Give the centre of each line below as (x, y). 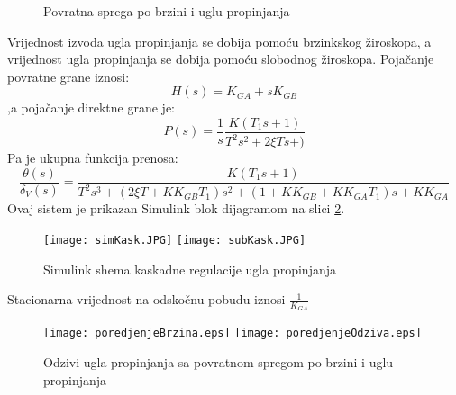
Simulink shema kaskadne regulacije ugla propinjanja (190, 269)
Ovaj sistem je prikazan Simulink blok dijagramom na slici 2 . (176, 208)
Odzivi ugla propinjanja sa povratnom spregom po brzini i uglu (219, 362)
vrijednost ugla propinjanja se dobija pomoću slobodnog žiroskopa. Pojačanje (221, 59)
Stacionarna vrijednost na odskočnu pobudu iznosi (146, 299)
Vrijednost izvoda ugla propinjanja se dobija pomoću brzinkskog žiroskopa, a (219, 41)
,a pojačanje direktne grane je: (91, 108)
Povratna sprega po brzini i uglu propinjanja (167, 11)
